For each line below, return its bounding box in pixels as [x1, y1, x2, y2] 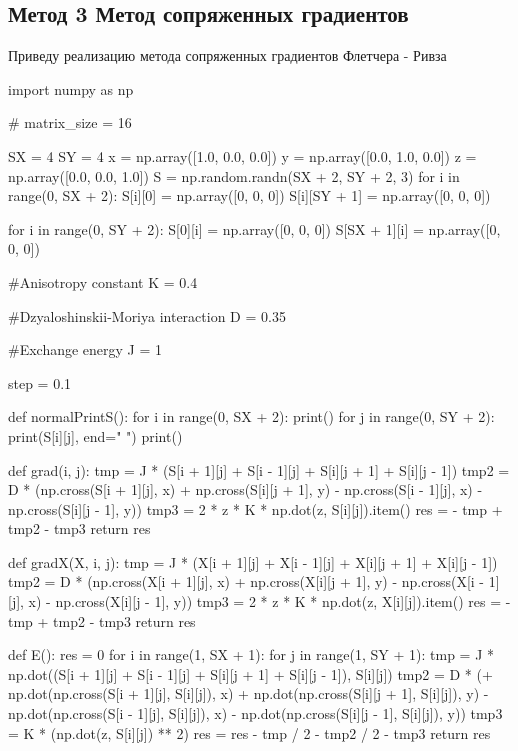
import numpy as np [8, 78, 134, 99]
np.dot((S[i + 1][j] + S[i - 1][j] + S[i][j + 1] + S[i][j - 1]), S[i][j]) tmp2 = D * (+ [8, 663, 493, 684]
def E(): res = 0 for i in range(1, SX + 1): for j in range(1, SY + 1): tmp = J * [8, 644, 495, 665]
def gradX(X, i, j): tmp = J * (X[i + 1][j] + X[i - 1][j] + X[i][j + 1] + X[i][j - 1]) [8, 551, 498, 572]
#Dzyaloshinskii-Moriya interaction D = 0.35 [8, 305, 286, 326]
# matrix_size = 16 [8, 112, 132, 133]
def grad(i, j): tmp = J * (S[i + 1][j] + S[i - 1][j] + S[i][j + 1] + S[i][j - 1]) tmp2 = [8, 459, 510, 480]
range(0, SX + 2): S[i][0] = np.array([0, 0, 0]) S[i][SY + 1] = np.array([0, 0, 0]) [8, 185, 491, 206]
